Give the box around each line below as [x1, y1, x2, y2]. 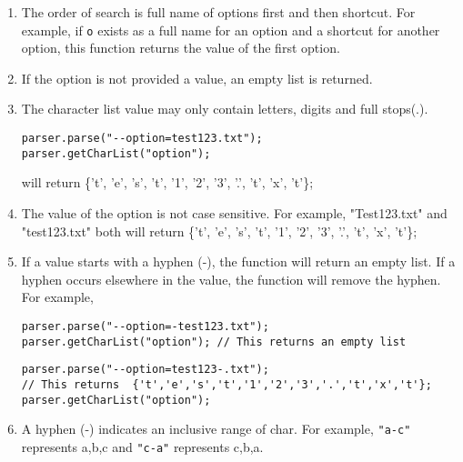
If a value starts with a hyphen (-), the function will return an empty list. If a [21, 252, 456, 271]
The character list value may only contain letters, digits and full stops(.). [21, 99, 428, 118]
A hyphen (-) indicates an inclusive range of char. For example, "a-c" [21, 419, 411, 438]
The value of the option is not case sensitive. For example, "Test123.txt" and [21, 203, 448, 222]
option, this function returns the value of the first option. [21, 38, 340, 57]
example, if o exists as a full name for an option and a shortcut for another [21, 20, 440, 39]
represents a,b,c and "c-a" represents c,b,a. [21, 437, 264, 456]
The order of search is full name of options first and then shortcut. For [21, 3, 416, 21]
